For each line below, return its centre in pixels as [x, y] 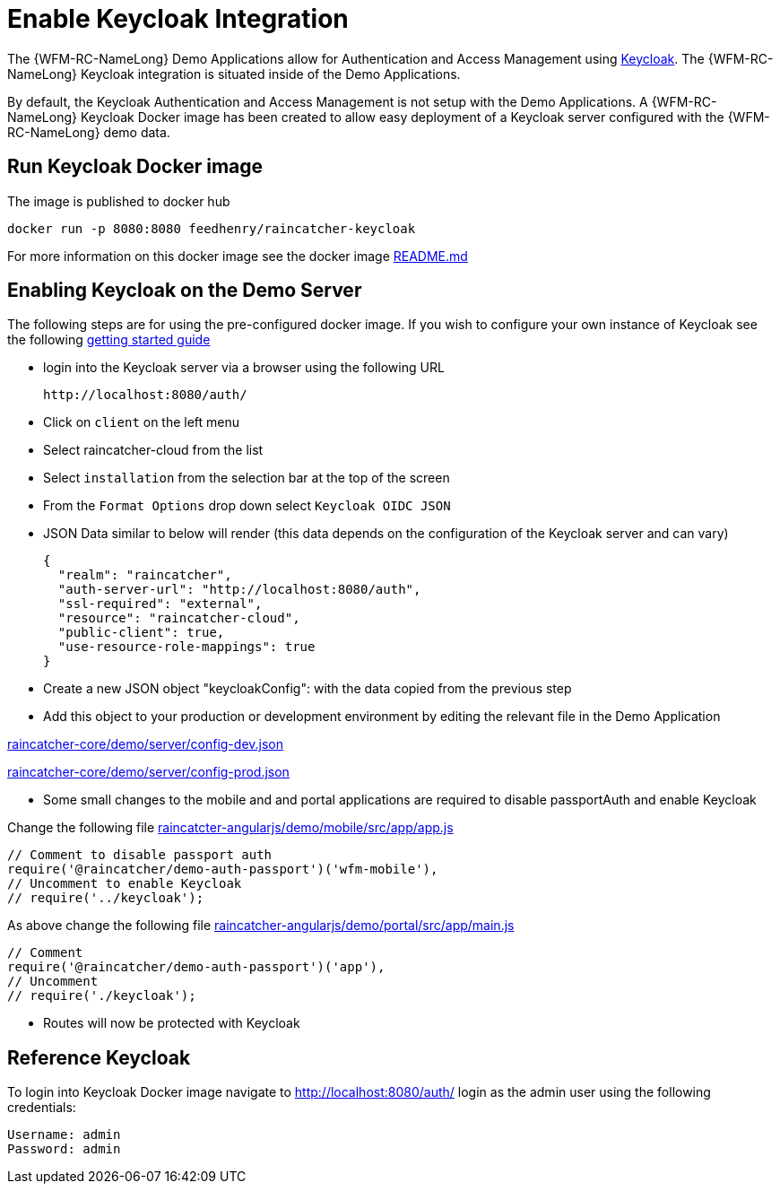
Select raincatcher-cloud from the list [153, 450]
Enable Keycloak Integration [178, 19]
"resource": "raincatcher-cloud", [179, 618]
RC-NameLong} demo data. [89, 132]
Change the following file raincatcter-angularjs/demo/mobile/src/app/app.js [230, 828]
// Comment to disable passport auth [140, 855]
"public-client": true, [141, 633]
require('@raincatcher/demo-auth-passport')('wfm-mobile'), [223, 869]
